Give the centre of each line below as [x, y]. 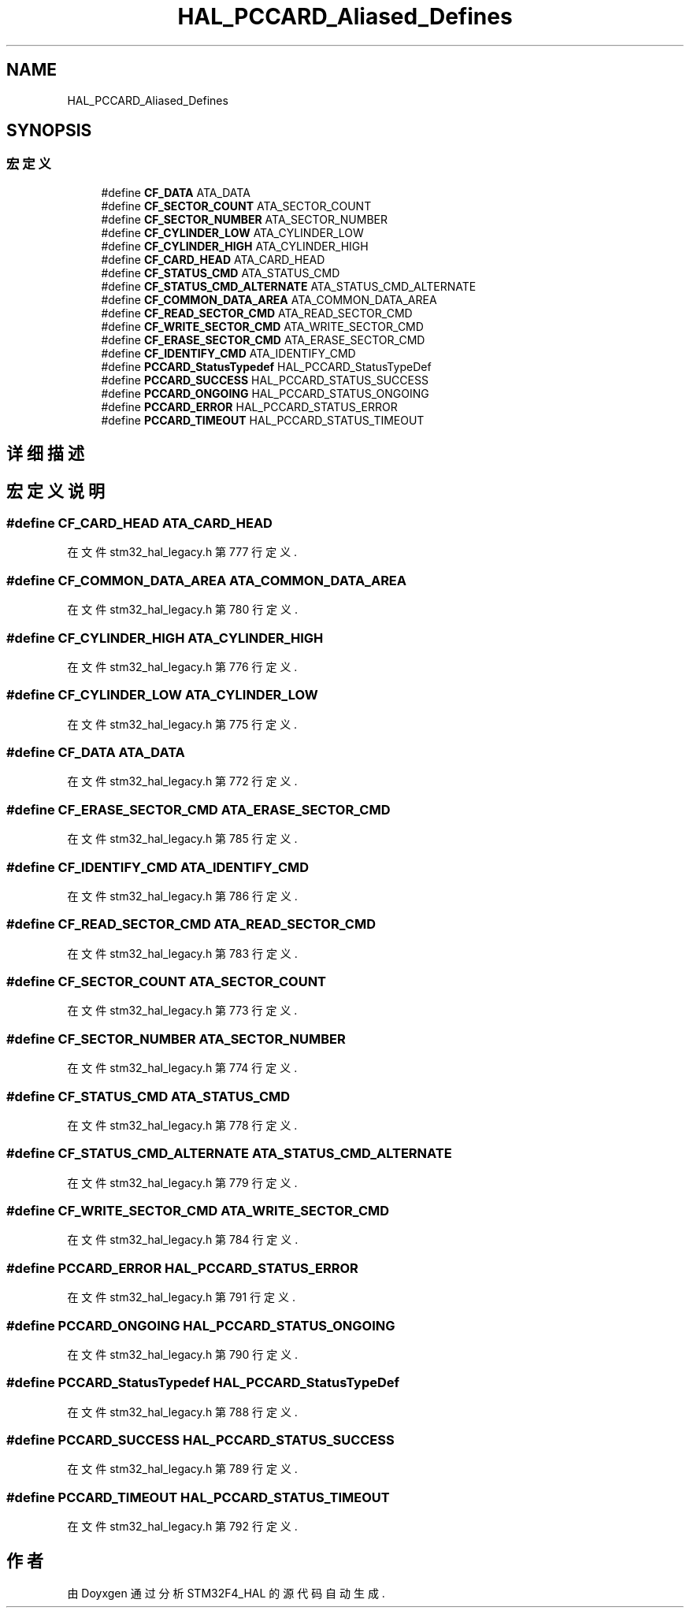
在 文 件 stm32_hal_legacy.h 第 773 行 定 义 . [182, 1011]
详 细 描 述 [45, 454]
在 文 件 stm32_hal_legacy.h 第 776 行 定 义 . [182, 666]
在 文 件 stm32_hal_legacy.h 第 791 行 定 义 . [181, 1297]
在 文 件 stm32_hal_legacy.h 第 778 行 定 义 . [182, 1125]
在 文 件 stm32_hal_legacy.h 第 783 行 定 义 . [182, 953]
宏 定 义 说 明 [56, 491]
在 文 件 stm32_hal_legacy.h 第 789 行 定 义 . [182, 1469]
